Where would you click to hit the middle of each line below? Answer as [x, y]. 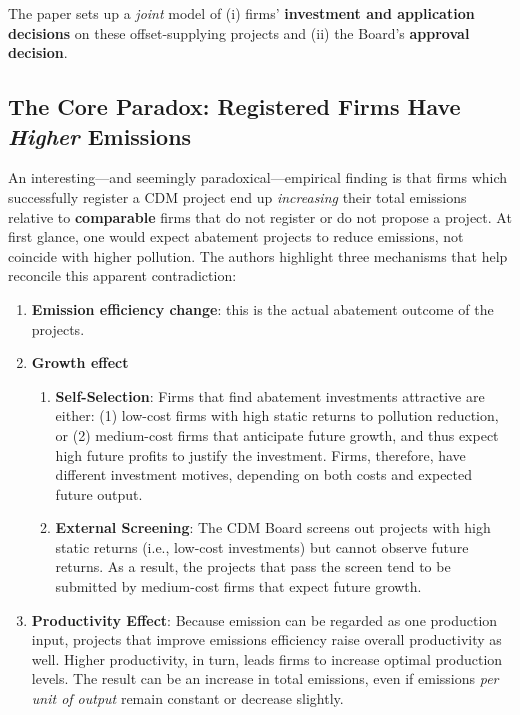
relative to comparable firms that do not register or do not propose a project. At [260, 216]
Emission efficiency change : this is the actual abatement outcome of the [262, 308]
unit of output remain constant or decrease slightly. [187, 698]
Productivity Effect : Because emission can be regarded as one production [264, 619]
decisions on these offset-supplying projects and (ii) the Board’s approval [239, 32]
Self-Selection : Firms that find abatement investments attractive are [270, 395]
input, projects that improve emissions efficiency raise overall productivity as [266, 639]
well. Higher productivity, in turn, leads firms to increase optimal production [267, 658]
